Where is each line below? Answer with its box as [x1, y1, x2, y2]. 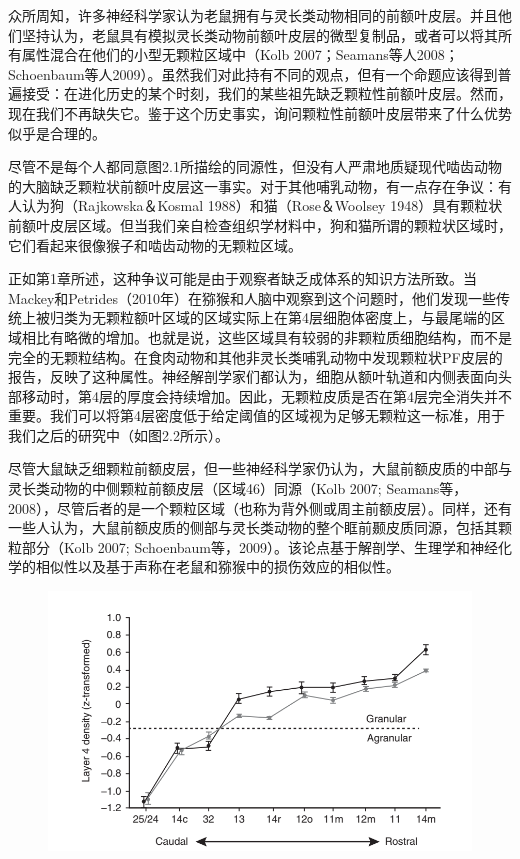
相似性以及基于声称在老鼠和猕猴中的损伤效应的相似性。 [35, 556, 400, 577]
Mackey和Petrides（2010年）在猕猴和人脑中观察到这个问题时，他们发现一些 [8, 287, 496, 308]
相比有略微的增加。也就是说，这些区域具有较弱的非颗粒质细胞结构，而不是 [21, 326, 512, 347]
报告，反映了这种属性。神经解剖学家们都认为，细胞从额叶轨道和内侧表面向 [8, 366, 498, 387]
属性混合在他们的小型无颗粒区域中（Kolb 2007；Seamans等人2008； [21, 44, 459, 65]
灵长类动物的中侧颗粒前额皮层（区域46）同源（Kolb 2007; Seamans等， [8, 478, 468, 499]
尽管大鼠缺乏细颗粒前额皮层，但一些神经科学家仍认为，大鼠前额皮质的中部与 [8, 458, 512, 479]
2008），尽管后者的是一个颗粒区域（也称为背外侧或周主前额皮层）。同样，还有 [8, 497, 512, 518]
